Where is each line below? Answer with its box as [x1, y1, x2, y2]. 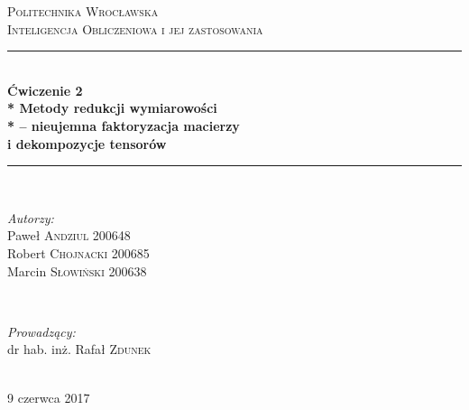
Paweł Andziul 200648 [7, 226, 131, 245]
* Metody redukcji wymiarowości [7, 98, 217, 117]
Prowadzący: [7, 321, 76, 340]
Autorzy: [7, 208, 54, 227]
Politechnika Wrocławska [7, 2, 159, 20]
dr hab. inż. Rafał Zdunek [7, 340, 152, 359]
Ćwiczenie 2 [7, 80, 83, 99]
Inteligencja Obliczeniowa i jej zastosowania [7, 19, 263, 38]
